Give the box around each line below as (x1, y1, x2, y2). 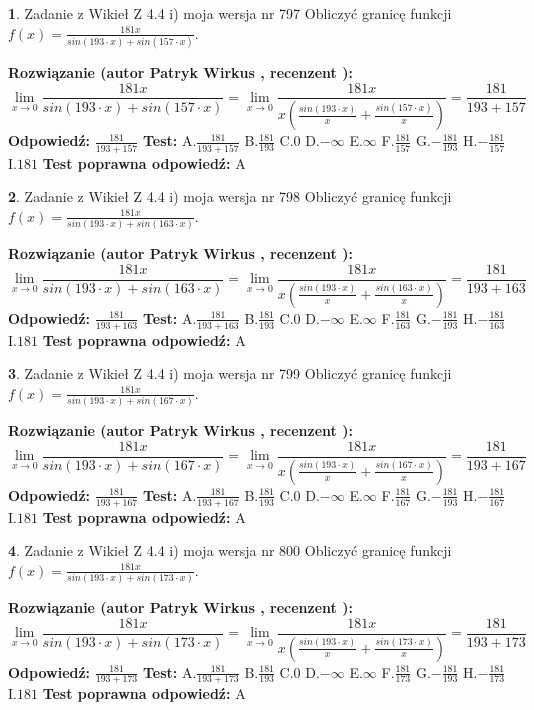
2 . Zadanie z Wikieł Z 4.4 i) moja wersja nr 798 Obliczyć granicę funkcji (8, 186, 452, 207)
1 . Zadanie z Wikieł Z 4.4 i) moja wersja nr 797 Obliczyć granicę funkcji (8, 3, 452, 23)
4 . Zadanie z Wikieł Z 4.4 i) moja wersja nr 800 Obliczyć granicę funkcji (8, 540, 452, 561)
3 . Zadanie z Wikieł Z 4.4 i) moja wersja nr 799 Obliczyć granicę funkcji (8, 363, 452, 384)
